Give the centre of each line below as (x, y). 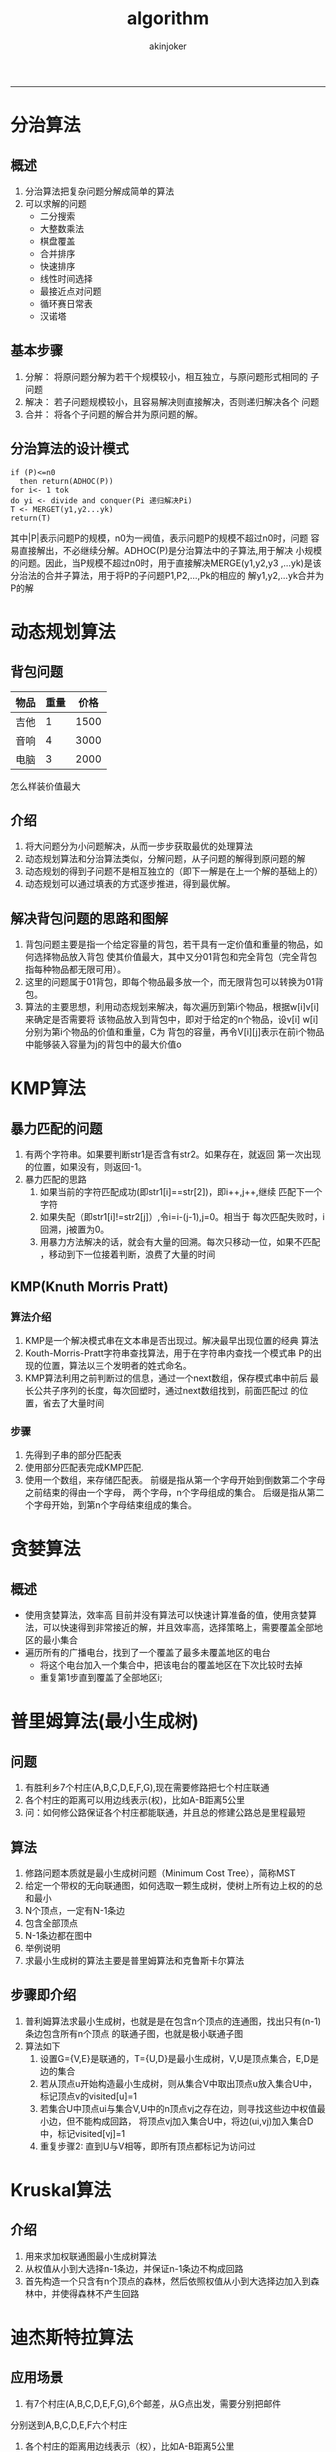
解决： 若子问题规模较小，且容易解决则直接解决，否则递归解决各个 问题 (172, 401)
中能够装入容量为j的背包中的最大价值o (103, 1044)
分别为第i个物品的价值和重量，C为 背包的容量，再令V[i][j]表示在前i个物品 (174, 1032)
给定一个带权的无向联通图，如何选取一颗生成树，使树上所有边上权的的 (169, 1885)
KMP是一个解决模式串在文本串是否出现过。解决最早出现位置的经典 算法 (171, 1340)
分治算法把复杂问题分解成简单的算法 (99, 191)
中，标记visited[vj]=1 (82, 2133)
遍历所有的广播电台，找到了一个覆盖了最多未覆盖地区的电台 (147, 1653)
